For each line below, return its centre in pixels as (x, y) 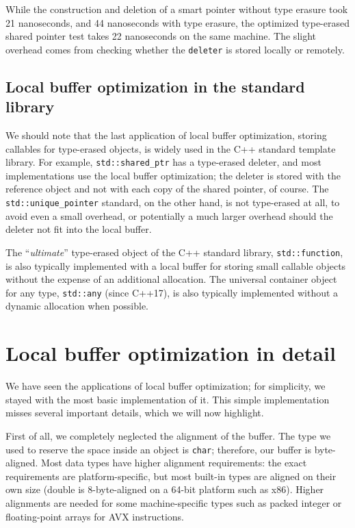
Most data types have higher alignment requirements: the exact (174, 463)
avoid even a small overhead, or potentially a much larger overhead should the (169, 215)
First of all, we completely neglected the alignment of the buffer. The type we (168, 435)
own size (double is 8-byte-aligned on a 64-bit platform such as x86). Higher (165, 489)
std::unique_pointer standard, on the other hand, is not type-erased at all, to (173, 202)
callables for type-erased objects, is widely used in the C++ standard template (171, 148)
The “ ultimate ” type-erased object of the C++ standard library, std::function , (174, 252)
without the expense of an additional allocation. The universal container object (171, 279)
